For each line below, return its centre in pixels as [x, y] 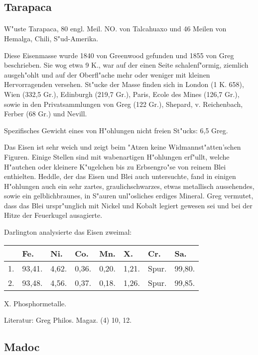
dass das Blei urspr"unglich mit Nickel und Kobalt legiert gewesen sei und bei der [128, 205]
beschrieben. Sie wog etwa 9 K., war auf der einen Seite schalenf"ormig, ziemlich [126, 65]
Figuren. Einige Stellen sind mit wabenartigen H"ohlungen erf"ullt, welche [117, 156]
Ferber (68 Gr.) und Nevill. [46, 114]
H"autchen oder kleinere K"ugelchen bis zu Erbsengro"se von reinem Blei [115, 166]
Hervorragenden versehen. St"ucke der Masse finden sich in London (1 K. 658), [124, 84]
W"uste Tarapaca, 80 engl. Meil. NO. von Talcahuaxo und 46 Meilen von [115, 29]
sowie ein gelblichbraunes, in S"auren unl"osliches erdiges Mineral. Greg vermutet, [129, 196]
